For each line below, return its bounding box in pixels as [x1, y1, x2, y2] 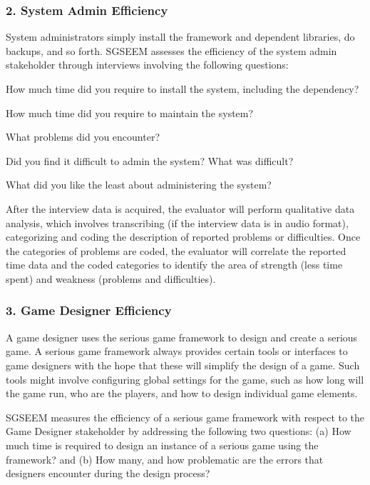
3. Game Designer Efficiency [6, 301, 172, 319]
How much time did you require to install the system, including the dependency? [6, 81, 359, 96]
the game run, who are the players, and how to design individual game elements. [6, 386, 358, 401]
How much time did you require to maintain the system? [6, 105, 254, 120]
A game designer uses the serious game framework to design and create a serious [6, 329, 358, 344]
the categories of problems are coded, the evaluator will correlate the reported [6, 243, 346, 258]
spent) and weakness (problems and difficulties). [6, 271, 216, 286]
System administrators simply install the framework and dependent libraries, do [6, 29, 355, 44]
